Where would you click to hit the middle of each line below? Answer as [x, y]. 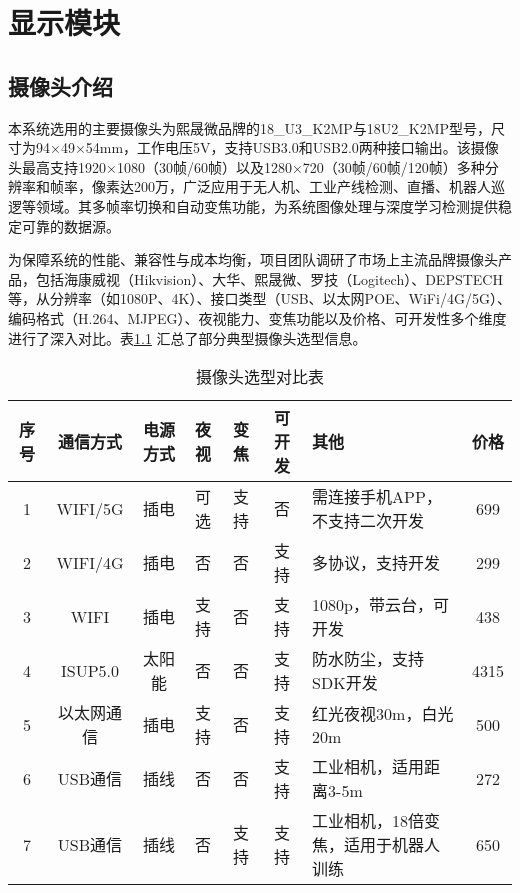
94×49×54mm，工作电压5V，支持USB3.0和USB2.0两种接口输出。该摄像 [267, 147]
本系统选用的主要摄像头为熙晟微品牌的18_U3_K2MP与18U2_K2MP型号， [250, 127]
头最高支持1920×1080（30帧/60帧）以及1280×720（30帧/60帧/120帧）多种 [246, 166]
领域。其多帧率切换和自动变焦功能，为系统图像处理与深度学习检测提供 [266, 205]
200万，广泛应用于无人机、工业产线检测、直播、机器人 [312, 186]
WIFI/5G [90, 508]
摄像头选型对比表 [259, 377]
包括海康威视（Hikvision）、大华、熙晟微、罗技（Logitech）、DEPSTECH [269, 278]
